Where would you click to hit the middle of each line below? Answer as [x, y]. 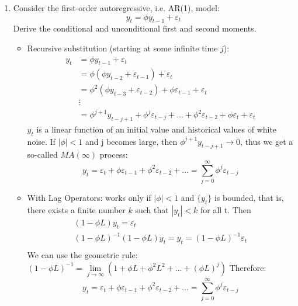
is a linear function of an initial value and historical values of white [157, 129]
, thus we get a [267, 141]
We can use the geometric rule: [82, 255]
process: [114, 154]
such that [152, 209]
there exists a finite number [76, 209]
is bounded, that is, [249, 198]
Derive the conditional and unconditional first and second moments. [135, 28]
